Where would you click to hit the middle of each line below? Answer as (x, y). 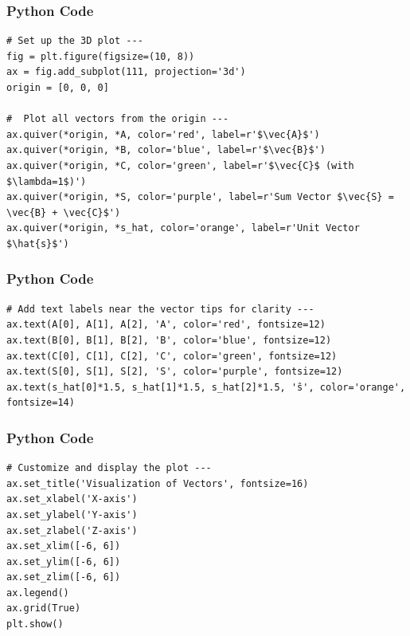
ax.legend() (38, 593)
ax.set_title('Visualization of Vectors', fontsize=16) (158, 483)
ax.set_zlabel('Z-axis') (72, 530)
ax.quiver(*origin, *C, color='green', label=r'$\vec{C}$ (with (180, 165)
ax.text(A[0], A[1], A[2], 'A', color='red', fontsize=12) (166, 325)
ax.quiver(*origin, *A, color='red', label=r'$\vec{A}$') (163, 134)
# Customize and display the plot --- (109, 468)
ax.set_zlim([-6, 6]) (64, 577)
